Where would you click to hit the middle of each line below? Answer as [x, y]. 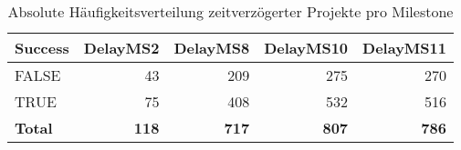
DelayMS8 [212, 48]
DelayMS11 [404, 48]
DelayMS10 [306, 48]
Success [42, 48]
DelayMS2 [121, 48]
